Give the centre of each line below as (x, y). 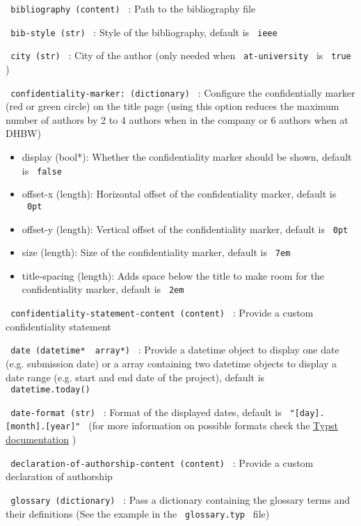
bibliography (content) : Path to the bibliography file (133, 8)
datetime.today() (50, 390)
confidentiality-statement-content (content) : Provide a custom (162, 313)
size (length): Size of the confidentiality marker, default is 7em (156, 252)
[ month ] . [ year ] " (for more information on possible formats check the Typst (172, 425)
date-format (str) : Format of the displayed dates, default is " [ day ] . (168, 412)
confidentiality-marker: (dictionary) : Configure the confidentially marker (183, 92)
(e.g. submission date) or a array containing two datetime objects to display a (171, 363)
